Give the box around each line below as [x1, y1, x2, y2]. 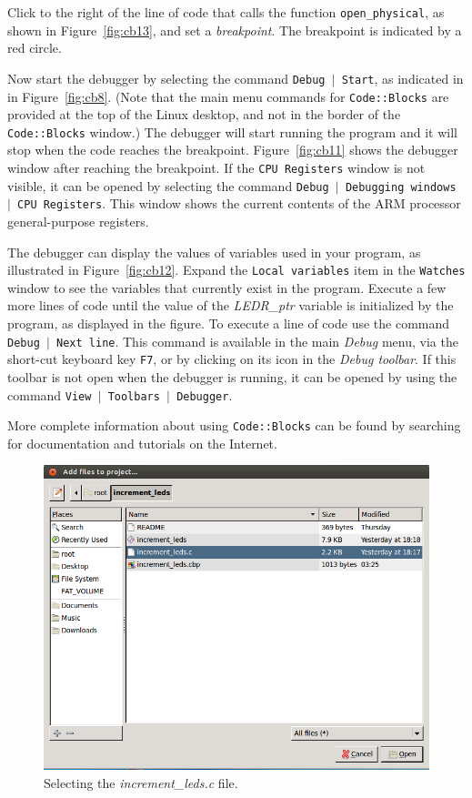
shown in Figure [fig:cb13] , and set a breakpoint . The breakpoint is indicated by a [7, 20, 462, 39]
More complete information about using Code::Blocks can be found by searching [7, 416, 461, 435]
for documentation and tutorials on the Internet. [7, 433, 277, 452]
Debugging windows [345, 180, 457, 194]
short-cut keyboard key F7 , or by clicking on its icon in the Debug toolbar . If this [7, 349, 457, 369]
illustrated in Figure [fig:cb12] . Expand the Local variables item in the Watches [7, 260, 466, 279]
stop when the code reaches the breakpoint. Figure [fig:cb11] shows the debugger [7, 140, 458, 159]
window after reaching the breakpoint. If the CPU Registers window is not [7, 158, 426, 177]
